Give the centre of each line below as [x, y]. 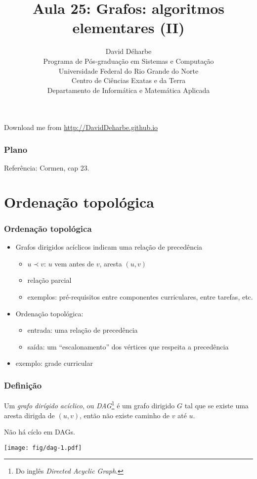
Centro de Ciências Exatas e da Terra [128, 80]
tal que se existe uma [216, 405]
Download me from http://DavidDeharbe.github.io [81, 127]
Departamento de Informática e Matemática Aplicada [128, 90]
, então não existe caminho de [125, 415]
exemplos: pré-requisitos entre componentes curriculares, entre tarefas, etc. [140, 297]
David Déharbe [128, 51]
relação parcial [49, 280]
